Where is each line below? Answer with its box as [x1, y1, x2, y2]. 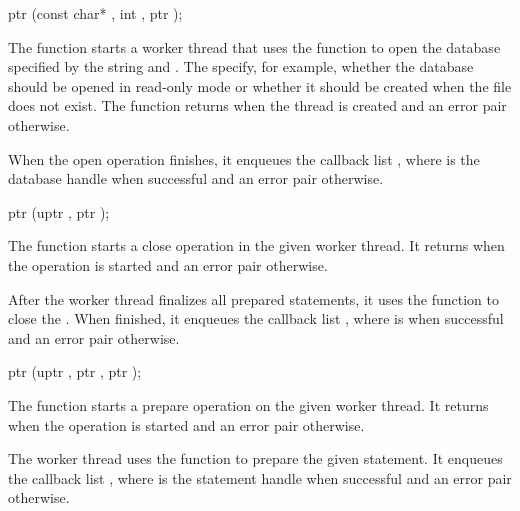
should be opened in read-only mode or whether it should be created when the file [8, 75, 512, 96]
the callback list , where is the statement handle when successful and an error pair [8, 467, 512, 488]
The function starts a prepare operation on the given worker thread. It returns [8, 394, 489, 415]
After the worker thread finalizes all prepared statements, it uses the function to [8, 288, 499, 309]
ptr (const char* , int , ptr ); [8, 3, 183, 23]
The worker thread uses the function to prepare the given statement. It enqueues [8, 448, 503, 469]
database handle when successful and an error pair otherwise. [8, 168, 384, 189]
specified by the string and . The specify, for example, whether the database [8, 56, 474, 77]
